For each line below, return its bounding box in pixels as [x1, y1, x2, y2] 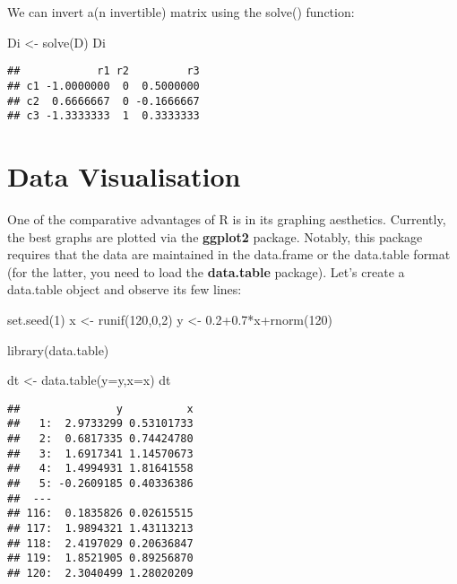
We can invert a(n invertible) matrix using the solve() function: [7, 3, 355, 21]
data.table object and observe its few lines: [7, 280, 242, 299]
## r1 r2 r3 [7, 65, 200, 78]
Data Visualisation [7, 158, 241, 194]
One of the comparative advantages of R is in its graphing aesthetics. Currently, [7, 209, 446, 228]
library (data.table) [7, 340, 109, 359]
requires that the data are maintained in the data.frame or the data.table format [7, 245, 451, 264]
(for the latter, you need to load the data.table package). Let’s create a [7, 262, 405, 281]
